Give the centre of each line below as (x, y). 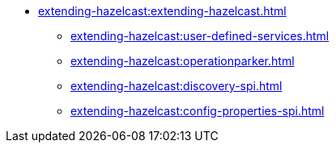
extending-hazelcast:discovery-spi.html (177, 86)
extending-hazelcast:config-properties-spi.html (198, 111)
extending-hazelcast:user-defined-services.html (200, 36)
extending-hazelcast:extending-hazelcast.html (162, 11)
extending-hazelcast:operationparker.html (183, 61)
